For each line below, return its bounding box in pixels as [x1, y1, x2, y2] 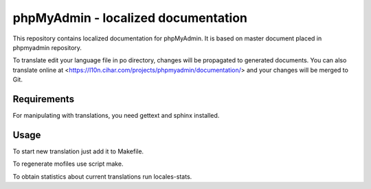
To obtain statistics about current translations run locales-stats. [12, 172, 192, 181]
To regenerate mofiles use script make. [12, 160, 124, 168]
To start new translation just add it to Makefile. [12, 147, 144, 155]
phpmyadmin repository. [12, 43, 82, 51]
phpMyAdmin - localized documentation [12, 10, 247, 25]
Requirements [12, 93, 75, 105]
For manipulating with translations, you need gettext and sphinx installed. [12, 112, 220, 120]
